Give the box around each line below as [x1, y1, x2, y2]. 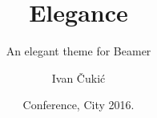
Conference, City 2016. [22, 96, 135, 113]
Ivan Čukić [51, 69, 106, 86]
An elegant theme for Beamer [6, 43, 151, 59]
